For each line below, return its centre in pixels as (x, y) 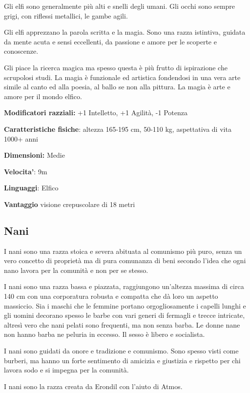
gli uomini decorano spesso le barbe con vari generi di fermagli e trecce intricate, (125, 315)
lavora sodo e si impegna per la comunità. (66, 370)
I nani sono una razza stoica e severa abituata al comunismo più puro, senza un (123, 251)
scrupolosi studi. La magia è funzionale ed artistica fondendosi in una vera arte (122, 77)
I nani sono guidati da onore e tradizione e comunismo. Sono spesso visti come (121, 351)
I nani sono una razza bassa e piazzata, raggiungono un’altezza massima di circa (124, 286)
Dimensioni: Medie (34, 155)
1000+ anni (21, 138)
